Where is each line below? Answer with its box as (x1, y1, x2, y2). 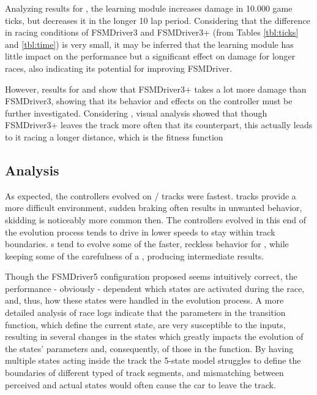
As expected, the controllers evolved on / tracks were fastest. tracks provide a (5, 189, 296, 202)
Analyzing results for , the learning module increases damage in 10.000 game (5, 2, 293, 14)
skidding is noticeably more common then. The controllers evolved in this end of (5, 213, 306, 226)
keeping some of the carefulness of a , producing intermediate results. (5, 249, 264, 262)
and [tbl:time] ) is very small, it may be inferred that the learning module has (5, 37, 294, 50)
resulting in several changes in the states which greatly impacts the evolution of (5, 330, 304, 343)
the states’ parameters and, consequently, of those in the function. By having (5, 342, 294, 355)
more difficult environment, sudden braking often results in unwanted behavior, (5, 201, 302, 214)
